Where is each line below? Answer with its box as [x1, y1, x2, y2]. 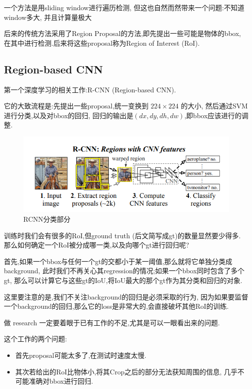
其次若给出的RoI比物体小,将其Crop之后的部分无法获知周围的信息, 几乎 [15, 366, 237, 376]
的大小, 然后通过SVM [181, 101, 248, 111]
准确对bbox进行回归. [29, 376, 93, 386]
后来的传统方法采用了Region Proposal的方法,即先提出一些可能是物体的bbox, [4, 28, 241, 38]
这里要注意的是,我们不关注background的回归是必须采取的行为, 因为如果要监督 [4, 291, 249, 301]
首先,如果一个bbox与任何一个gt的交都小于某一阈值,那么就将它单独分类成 [4, 256, 233, 266]
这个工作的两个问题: [4, 334, 67, 344]
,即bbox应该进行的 [184, 110, 242, 120]
